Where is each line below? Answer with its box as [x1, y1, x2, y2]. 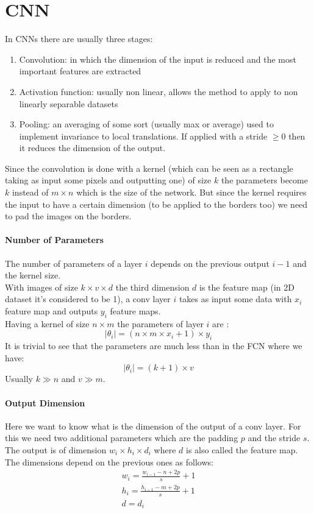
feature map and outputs [5, 305, 98, 317]
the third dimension [115, 280, 190, 293]
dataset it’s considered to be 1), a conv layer [5, 292, 171, 305]
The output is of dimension [5, 443, 107, 456]
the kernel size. [5, 269, 61, 281]
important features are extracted [19, 65, 141, 77]
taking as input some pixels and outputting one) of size [5, 174, 212, 186]
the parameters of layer [117, 317, 204, 330]
